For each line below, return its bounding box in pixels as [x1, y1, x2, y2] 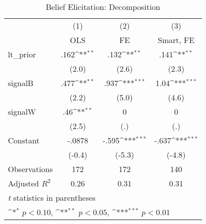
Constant [8, 134, 40, 146]
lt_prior [8, 48, 36, 60]
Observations [8, 163, 53, 175]
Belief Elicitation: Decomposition [46, 1, 160, 12]
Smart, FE [157, 34, 195, 45]
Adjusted [8, 178, 39, 189]
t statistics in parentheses [8, 192, 96, 203]
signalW [8, 106, 36, 117]
